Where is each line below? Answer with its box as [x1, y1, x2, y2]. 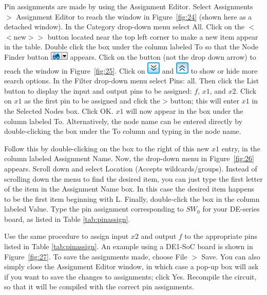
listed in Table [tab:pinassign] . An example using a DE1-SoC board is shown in [4, 241, 253, 252]
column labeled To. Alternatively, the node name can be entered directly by [4, 115, 243, 126]
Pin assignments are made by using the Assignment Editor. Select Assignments [4, 1, 253, 11]
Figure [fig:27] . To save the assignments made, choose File [4, 251, 187, 262]
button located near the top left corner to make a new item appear [47, 31, 258, 42]
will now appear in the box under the [126, 105, 243, 116]
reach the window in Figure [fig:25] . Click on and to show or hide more [4, 65, 258, 76]
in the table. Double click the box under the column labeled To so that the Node [4, 41, 258, 52]
